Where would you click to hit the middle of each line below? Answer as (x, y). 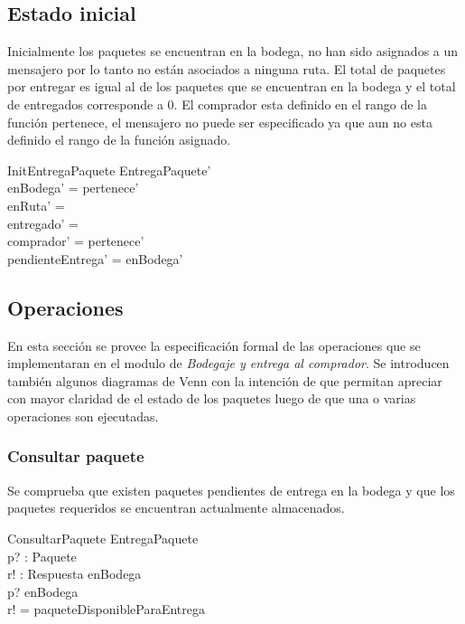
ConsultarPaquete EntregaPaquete (103, 538)
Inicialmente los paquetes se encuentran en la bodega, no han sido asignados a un (233, 51)
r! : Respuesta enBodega (74, 574)
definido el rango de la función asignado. (119, 140)
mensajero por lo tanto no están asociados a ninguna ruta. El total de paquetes (227, 68)
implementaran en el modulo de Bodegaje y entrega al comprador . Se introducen (228, 363)
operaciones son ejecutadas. (83, 416)
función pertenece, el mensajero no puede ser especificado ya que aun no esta (220, 122)
